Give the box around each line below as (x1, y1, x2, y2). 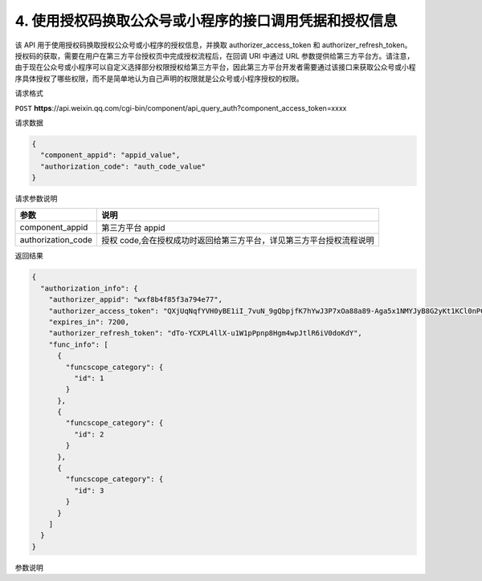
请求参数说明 (14, 193, 58, 204)
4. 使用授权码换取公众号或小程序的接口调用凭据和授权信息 (14, 12, 398, 30)
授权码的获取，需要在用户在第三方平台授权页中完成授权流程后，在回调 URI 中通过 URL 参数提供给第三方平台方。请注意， (14, 51, 415, 60)
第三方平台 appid (101, 222, 165, 234)
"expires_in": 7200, (48, 317, 130, 327)
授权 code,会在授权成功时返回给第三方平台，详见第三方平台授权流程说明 (101, 235, 375, 246)
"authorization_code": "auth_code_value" (40, 161, 206, 171)
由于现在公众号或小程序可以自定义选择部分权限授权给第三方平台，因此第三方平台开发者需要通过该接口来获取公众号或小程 (14, 63, 416, 72)
